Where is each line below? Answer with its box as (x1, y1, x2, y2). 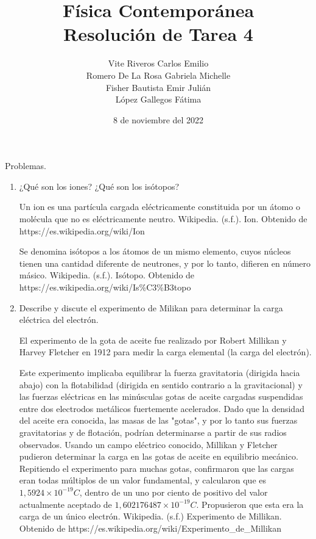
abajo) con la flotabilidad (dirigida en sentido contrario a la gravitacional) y (19, 378, 303, 391)
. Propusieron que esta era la (196, 497, 304, 510)
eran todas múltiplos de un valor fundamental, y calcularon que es (19, 474, 266, 487)
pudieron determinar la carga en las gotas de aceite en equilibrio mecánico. (19, 450, 298, 463)
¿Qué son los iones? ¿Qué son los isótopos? (19, 179, 180, 192)
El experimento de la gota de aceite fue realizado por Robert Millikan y (19, 333, 287, 346)
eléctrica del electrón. (19, 313, 99, 326)
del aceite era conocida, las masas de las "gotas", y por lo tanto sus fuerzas (19, 414, 298, 427)
